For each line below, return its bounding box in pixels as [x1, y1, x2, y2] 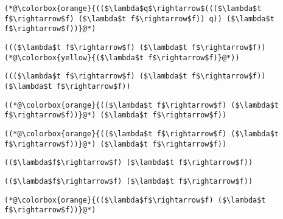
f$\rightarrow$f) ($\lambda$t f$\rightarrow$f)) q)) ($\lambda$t [4, 14, 274, 23]
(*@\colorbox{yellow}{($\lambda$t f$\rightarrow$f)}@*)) [4, 53, 240, 62]
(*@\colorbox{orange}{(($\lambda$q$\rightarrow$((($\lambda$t [4, 4, 262, 13]
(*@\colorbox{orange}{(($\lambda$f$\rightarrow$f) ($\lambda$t [4, 195, 266, 204]
